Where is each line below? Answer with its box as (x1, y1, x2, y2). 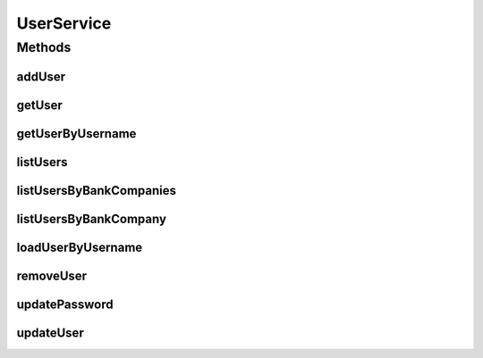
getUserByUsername (16, 126, 137, 141)
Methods (16, 39, 72, 55)
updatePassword (16, 296, 114, 312)
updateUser (16, 325, 84, 340)
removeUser (16, 268, 88, 283)
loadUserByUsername (16, 239, 143, 254)
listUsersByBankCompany (16, 211, 167, 227)
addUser (16, 69, 66, 84)
